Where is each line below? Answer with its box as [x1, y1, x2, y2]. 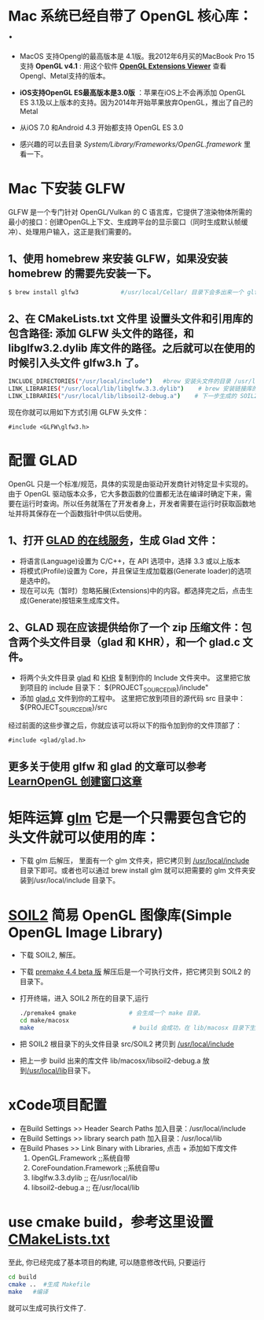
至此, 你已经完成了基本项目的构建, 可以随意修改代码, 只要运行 [8, 1257, 206, 1267]
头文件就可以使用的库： [8, 828, 160, 846]
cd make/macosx [19, 1016, 70, 1025]
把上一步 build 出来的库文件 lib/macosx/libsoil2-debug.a [19, 1056, 201, 1066]
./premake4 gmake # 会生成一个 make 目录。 [19, 1009, 204, 1017]
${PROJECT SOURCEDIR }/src [19, 702, 108, 714]
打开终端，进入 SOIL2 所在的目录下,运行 [19, 994, 149, 1003]
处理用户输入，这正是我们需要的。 [24, 227, 136, 236]
